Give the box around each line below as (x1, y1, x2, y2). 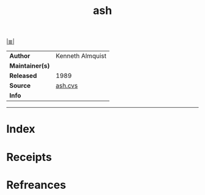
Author (9, 52, 31, 60)
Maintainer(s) (9, 62, 50, 70)
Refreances (6, 178, 67, 192)
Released (9, 71, 37, 80)
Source (9, 82, 31, 90)
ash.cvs (56, 82, 78, 90)
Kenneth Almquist (56, 52, 107, 60)
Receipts (6, 150, 52, 164)
